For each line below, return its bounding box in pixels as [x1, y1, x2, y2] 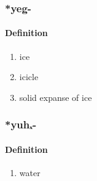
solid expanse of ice [19, 90, 92, 103]
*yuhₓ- [5, 117, 37, 132]
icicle [19, 70, 39, 83]
